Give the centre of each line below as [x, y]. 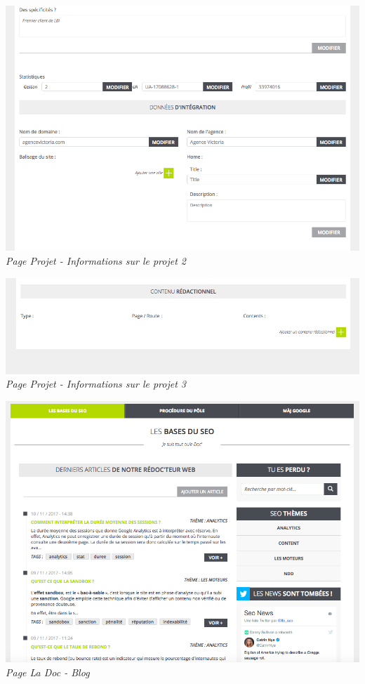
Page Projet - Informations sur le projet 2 [96, 261]
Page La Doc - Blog [48, 672]
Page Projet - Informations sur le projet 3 [96, 384]
